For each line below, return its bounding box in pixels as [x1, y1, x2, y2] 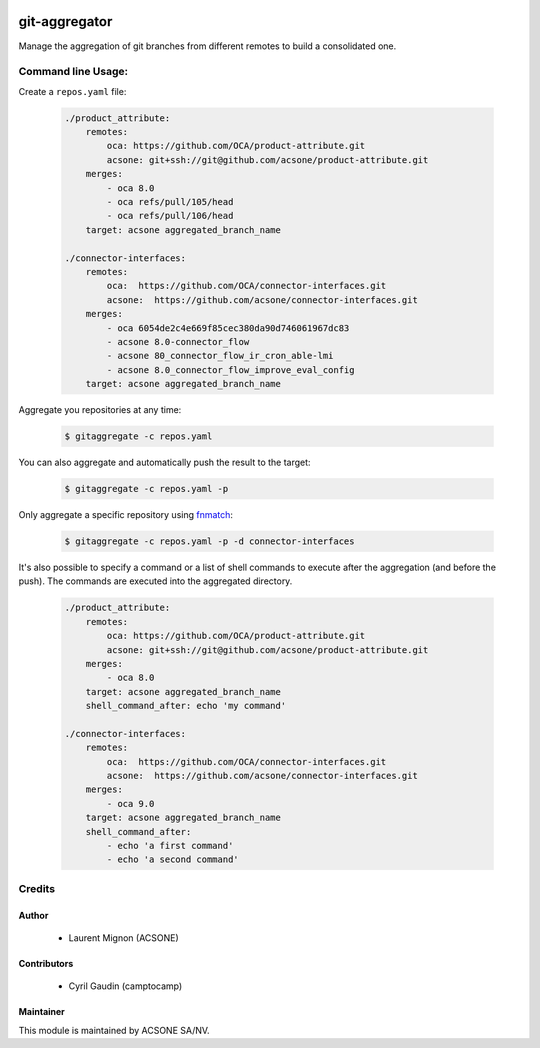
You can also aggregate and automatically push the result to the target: [18, 456, 311, 469]
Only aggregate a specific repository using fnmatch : [18, 508, 234, 520]
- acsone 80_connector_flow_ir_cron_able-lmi [106, 350, 334, 362]
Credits [18, 881, 55, 895]
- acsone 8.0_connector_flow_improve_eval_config [106, 364, 355, 375]
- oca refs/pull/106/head [106, 210, 234, 222]
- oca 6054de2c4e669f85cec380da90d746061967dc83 [106, 322, 350, 334]
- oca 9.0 [106, 798, 155, 809]
